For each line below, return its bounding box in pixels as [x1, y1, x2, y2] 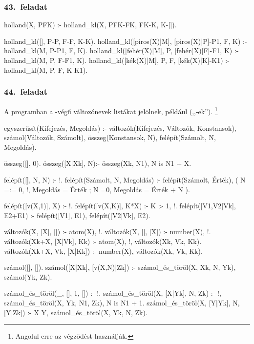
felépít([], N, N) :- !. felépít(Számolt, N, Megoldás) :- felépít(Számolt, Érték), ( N [4, 175, 246, 185]
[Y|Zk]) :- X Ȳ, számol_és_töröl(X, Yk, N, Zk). [4, 307, 148, 317]
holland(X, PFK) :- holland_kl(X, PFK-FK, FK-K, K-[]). [4, 20, 177, 30]
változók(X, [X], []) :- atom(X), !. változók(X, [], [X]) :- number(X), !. [4, 226, 211, 237]
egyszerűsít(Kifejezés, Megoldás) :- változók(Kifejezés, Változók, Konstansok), [4, 122, 236, 133]
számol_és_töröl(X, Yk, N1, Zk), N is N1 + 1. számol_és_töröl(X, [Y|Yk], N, [4, 297, 240, 307]
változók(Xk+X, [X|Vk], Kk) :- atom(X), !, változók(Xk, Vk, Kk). [4, 236, 202, 246]
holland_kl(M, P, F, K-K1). [4, 64, 88, 75]
